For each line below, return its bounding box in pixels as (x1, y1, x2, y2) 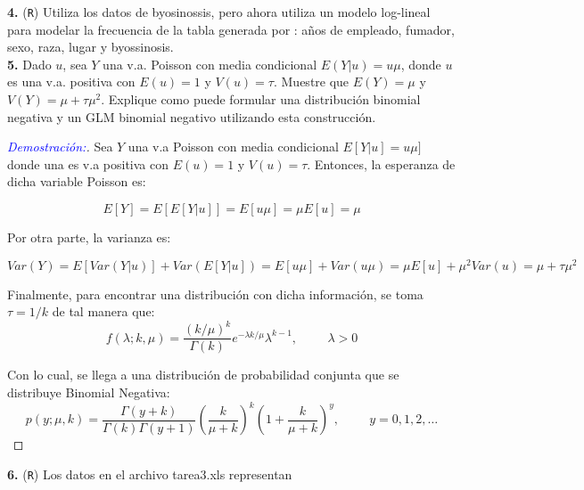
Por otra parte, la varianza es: (7, 228, 171, 246)
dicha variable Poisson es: (7, 172, 146, 191)
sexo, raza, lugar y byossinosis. (7, 37, 174, 56)
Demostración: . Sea (7, 137, 113, 156)
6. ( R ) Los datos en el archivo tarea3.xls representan (7, 464, 292, 483)
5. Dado (7, 54, 52, 73)
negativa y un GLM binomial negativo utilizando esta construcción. (7, 107, 376, 126)
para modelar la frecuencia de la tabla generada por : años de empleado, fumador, (7, 20, 455, 38)
